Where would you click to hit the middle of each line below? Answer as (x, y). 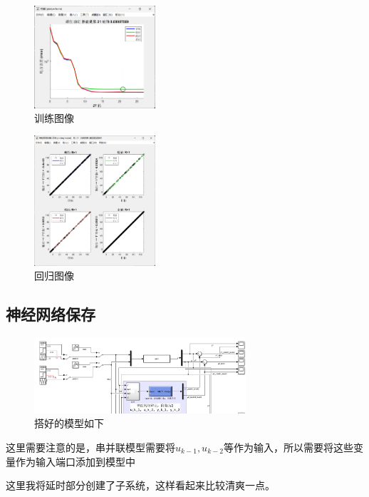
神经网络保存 (51, 314)
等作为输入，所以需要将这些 (288, 447)
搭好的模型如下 (69, 423)
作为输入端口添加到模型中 (75, 461)
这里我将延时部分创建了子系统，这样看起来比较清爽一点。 (140, 485)
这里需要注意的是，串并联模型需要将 (90, 447)
